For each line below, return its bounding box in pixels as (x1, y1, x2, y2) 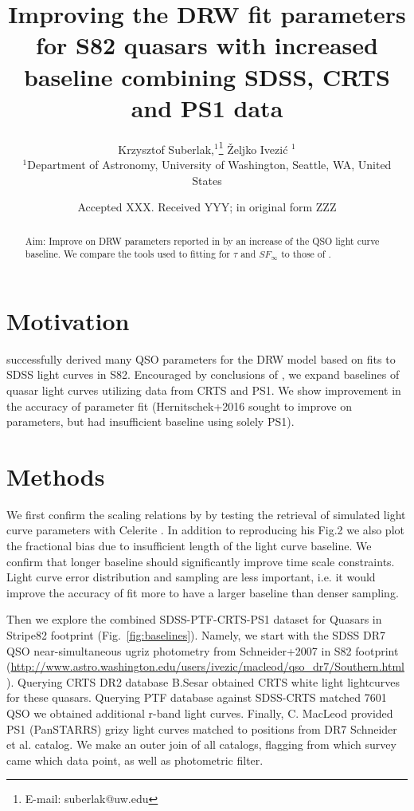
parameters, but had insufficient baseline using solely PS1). (6, 413, 295, 430)
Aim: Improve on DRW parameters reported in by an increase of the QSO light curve (25, 234, 380, 247)
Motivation (6, 304, 130, 337)
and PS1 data (131, 91, 283, 124)
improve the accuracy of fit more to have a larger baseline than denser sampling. (6, 584, 399, 600)
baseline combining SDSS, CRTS (23, 60, 390, 93)
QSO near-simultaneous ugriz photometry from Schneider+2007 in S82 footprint (6, 642, 399, 659)
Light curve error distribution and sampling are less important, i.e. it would (6, 569, 376, 585)
